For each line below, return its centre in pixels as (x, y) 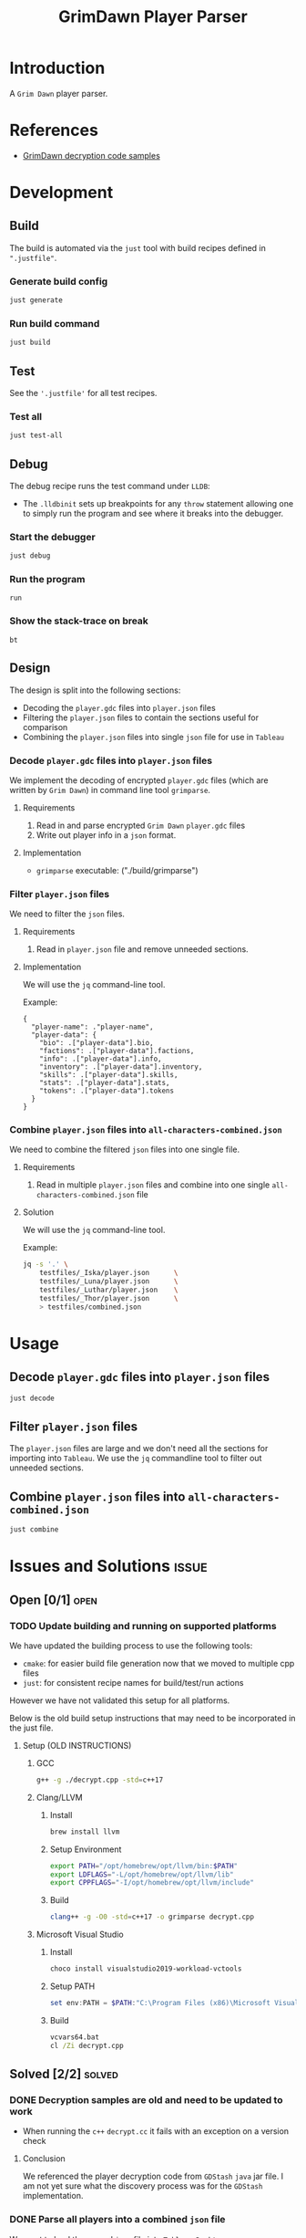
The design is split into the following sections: (95, 690)
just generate (36, 300)
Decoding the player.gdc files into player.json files (119, 707)
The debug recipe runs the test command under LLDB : (110, 486)
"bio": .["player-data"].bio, (97, 1043)
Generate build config (59, 281)
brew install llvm (85, 1832)
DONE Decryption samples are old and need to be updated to (146, 2100)
